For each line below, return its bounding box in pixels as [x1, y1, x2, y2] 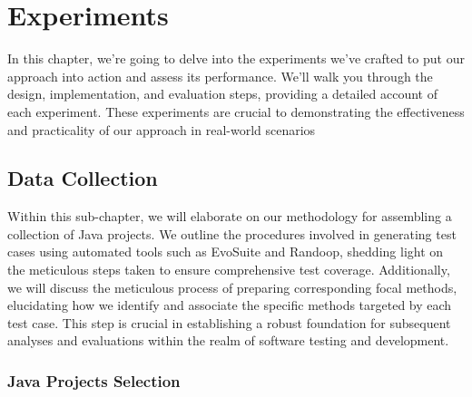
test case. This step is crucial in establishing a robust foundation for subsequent [7, 313, 451, 332]
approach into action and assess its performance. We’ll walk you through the [7, 66, 433, 85]
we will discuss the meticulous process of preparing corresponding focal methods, [7, 277, 457, 296]
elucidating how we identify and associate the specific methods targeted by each [7, 295, 452, 315]
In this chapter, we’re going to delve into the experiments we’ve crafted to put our [7, 49, 465, 68]
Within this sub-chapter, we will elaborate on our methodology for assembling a [7, 207, 452, 226]
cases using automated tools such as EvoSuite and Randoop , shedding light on [7, 242, 444, 261]
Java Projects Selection [7, 369, 181, 392]
